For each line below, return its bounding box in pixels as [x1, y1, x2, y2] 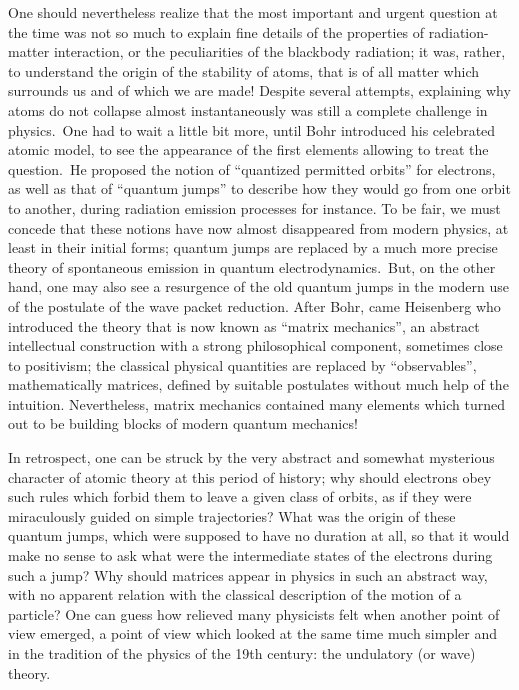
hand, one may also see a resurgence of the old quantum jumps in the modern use [8, 276, 509, 297]
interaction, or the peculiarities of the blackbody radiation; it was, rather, [53, 41, 506, 62]
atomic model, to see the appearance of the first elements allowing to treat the [8, 139, 489, 160]
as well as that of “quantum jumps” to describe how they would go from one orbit [8, 178, 511, 199]
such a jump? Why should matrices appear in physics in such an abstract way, [8, 564, 488, 585]
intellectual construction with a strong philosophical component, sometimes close [8, 335, 503, 356]
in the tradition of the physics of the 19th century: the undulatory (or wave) [8, 643, 476, 663]
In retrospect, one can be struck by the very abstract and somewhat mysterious [8, 447, 495, 468]
